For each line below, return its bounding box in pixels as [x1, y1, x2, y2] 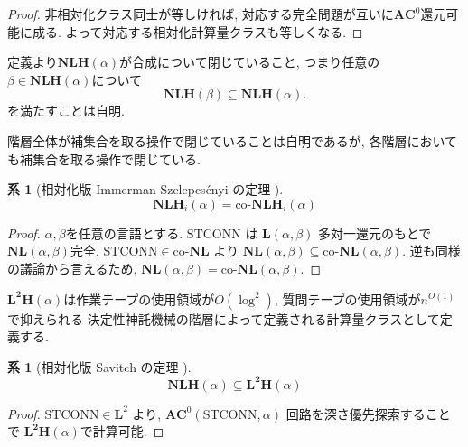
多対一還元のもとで [318, 223, 432, 242]
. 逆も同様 [402, 241, 461, 260]
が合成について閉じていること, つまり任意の [119, 52, 380, 71]
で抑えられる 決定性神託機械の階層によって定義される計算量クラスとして [7, 309, 440, 328]
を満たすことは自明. [7, 101, 125, 120]
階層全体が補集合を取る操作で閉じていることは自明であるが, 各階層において [7, 131, 457, 150]
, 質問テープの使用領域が [274, 289, 421, 308]
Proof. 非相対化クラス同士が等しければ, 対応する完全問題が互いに [7, 5, 394, 23]
